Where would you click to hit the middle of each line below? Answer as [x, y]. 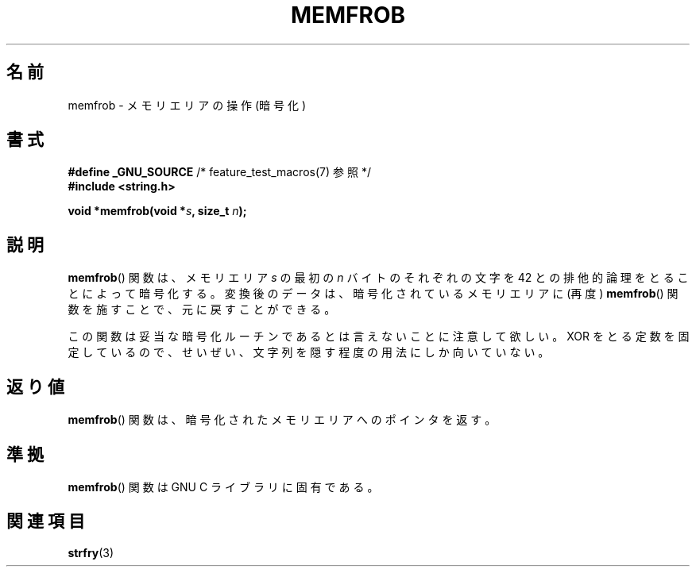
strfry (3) [91, 552]
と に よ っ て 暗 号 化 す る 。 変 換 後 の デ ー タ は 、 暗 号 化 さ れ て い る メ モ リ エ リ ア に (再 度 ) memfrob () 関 [373, 294]
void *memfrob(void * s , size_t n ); [157, 211]
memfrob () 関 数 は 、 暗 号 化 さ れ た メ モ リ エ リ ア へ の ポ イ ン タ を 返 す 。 [282, 420]
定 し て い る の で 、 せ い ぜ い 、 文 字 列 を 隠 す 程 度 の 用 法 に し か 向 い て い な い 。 [309, 352]
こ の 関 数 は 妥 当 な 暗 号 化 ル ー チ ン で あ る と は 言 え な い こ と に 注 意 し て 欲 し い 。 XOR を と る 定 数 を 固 [379, 336]
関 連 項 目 [46, 521]
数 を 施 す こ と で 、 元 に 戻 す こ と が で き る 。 [202, 310]
